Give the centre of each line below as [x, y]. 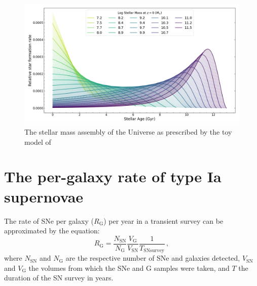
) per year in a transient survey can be [163, 220]
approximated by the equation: [52, 231]
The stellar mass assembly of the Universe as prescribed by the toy [128, 132]
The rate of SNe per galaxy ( [49, 220]
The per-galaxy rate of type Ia [113, 176]
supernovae [44, 196]
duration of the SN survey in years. [59, 278]
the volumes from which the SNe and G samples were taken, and [129, 268]
